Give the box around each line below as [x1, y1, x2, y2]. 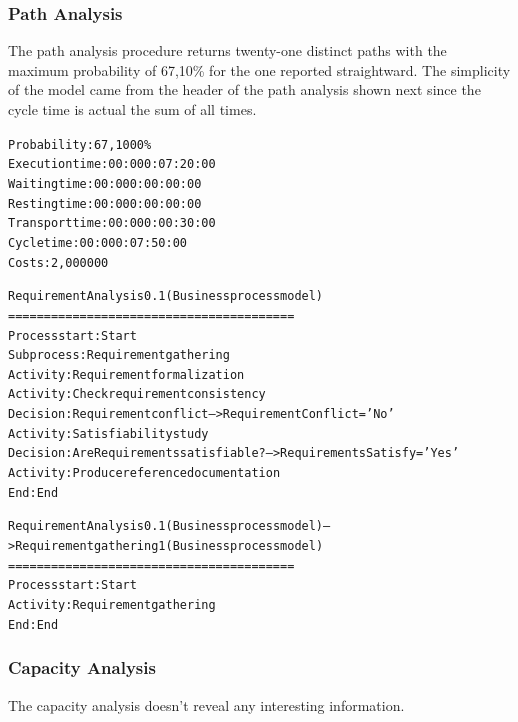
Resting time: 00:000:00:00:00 [8, 196, 202, 211]
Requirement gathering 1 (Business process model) [15, 539, 324, 554]
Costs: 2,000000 [8, 255, 109, 270]
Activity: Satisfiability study [8, 426, 209, 441]
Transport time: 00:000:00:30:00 [8, 216, 216, 231]
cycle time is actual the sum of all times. [8, 99, 257, 119]
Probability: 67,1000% [8, 137, 152, 152]
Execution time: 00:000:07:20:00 [8, 157, 216, 172]
